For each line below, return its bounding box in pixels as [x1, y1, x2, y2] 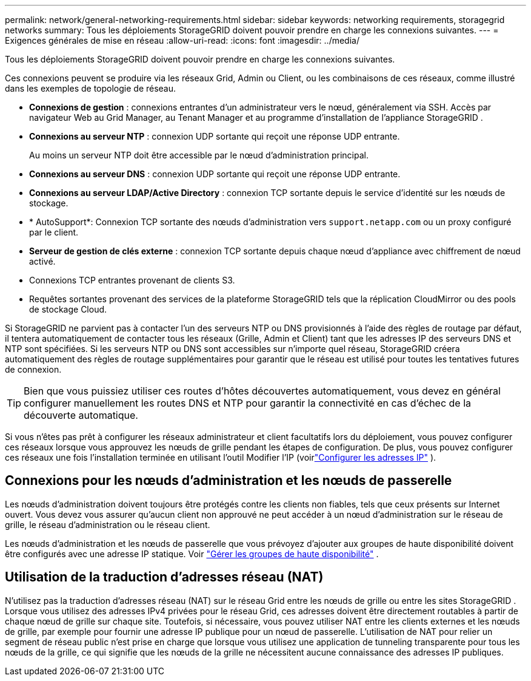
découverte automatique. [24, 409, 138, 421]
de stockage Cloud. [29, 304, 107, 314]
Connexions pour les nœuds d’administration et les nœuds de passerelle [5, 473, 452, 489]
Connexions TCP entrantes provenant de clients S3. [29, 275, 235, 285]
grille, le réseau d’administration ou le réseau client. [5, 519, 210, 530]
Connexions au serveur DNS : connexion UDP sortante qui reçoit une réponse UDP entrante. [29, 169, 401, 179]
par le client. [29, 227, 79, 237]
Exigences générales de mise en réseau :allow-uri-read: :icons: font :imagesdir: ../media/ [5, 35, 359, 46]
